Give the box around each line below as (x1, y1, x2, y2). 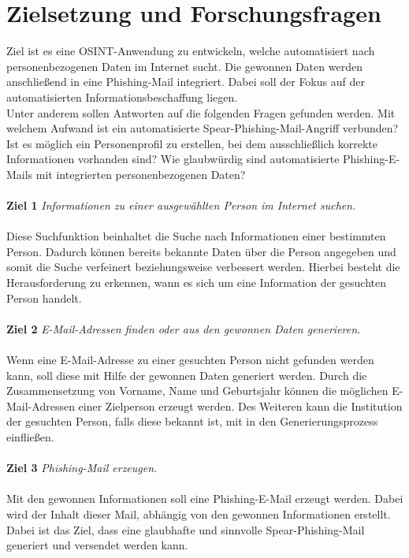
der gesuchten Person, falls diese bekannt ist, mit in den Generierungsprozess (6, 413, 378, 430)
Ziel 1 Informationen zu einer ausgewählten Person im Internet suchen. (6, 197, 356, 214)
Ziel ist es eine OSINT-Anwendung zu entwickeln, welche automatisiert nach (6, 43, 375, 59)
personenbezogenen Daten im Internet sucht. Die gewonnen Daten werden (6, 58, 363, 74)
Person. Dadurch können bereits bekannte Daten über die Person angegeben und (6, 243, 396, 259)
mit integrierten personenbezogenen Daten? (35, 166, 246, 182)
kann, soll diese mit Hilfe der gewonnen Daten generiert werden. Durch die (6, 366, 367, 383)
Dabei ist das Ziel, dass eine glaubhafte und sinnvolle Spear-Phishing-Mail (6, 521, 365, 538)
